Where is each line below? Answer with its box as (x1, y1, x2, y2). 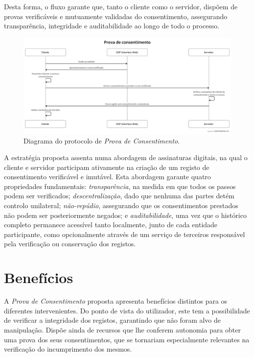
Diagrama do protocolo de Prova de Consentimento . (23, 136, 180, 146)
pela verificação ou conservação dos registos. (4, 238, 136, 249)
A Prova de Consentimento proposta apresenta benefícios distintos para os (4, 296, 228, 306)
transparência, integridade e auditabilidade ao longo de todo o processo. (4, 21, 220, 31)
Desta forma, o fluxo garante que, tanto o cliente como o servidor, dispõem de (4, 1, 238, 11)
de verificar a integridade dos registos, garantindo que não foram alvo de (4, 315, 221, 325)
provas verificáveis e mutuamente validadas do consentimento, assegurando (4, 11, 228, 21)
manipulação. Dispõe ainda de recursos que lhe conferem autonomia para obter (4, 324, 241, 334)
